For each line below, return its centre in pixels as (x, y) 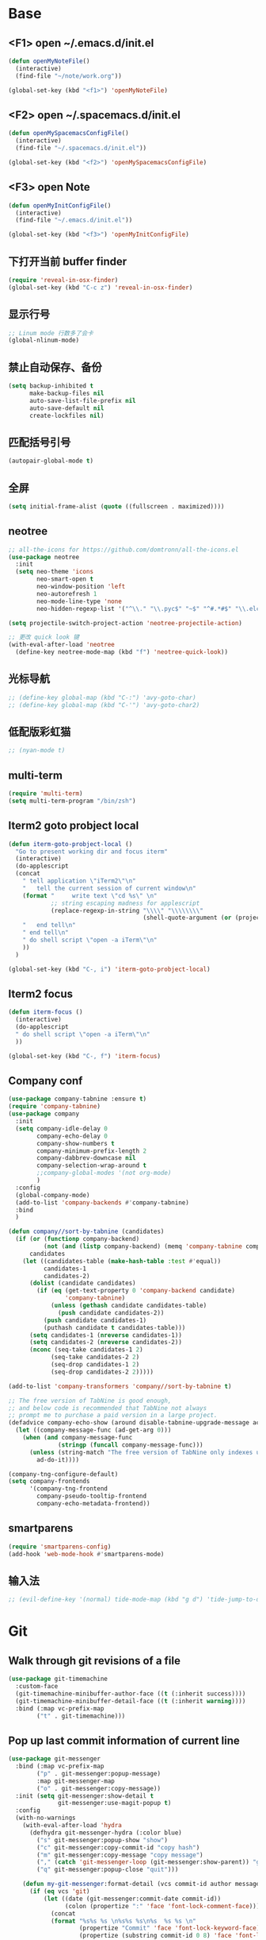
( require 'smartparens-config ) (60, 1547)
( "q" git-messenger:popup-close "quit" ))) (108, 1870)
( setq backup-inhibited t (51, 386)
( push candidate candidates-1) (95, 1320)
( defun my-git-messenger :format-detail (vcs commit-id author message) (143, 1884)
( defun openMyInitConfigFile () (60, 205)
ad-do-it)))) (58, 1459)
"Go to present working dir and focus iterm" (92, 852)
